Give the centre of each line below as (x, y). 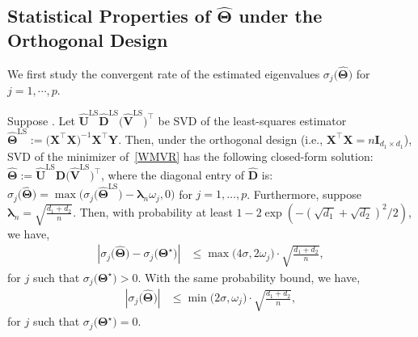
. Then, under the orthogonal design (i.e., (221, 139)
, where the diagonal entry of (173, 175)
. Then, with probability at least (153, 211)
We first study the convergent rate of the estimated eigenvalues (164, 73)
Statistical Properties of (109, 16)
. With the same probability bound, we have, (249, 277)
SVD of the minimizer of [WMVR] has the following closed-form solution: (190, 156)
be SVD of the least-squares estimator (252, 120)
